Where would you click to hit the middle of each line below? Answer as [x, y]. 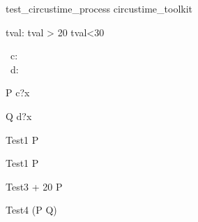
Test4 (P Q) [31, 210]
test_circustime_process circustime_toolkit [99, 8]
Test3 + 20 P [34, 186]
